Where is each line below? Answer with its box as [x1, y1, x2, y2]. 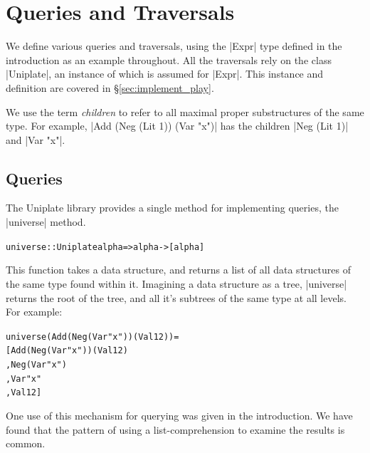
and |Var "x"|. [6, 132, 65, 147]
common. [6, 436, 46, 451]
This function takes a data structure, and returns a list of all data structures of [6, 262, 351, 277]
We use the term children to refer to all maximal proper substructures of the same [6, 104, 364, 119]
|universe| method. [6, 214, 86, 229]
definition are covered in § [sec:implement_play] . [6, 80, 214, 95]
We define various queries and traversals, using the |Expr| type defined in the [6, 38, 342, 53]
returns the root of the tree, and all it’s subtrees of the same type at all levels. [6, 290, 347, 305]
